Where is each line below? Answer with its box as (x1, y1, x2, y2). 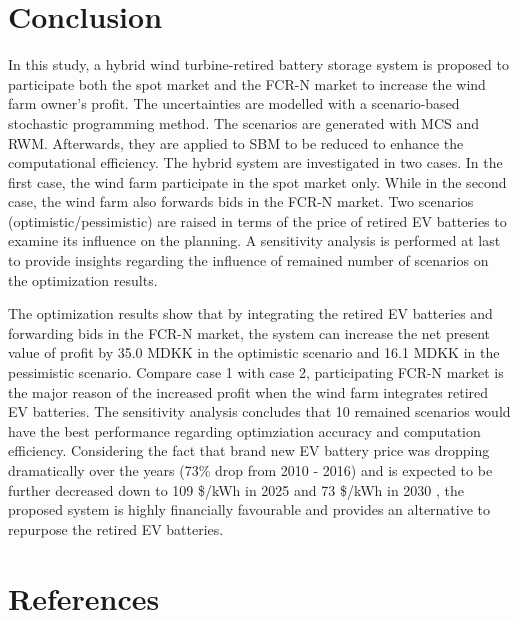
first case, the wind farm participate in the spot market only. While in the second (8, 171, 507, 192)
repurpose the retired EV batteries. (8, 518, 224, 539)
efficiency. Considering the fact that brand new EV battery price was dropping (8, 440, 490, 461)
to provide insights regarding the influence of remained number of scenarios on (8, 250, 489, 271)
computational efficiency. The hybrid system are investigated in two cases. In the (8, 152, 503, 173)
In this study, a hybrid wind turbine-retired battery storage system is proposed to (8, 54, 509, 75)
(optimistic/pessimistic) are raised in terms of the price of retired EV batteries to (8, 210, 507, 231)
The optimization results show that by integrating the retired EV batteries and (8, 303, 493, 324)
